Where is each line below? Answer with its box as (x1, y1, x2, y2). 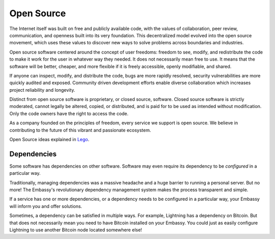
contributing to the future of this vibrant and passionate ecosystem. (9, 127, 151, 133)
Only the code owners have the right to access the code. (9, 110, 129, 117)
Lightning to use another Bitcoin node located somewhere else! (9, 227, 142, 233)
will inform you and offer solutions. (9, 203, 82, 209)
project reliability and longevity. (9, 87, 75, 93)
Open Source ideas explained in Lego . (9, 137, 90, 143)
